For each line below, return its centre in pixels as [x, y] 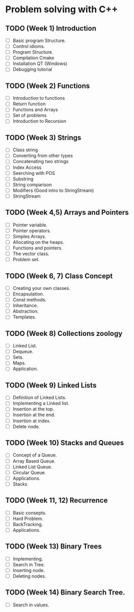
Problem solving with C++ [62, 9]
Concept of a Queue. [35, 455]
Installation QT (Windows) [40, 64]
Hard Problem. [28, 518]
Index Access [27, 167]
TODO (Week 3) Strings [43, 137]
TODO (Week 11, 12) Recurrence [57, 500]
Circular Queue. [29, 472]
